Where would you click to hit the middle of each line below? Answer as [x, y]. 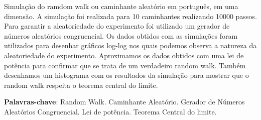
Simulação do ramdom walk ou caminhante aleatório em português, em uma [121, 6]
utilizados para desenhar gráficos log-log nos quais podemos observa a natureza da [130, 45]
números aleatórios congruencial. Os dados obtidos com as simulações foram [121, 35]
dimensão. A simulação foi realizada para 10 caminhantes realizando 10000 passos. [130, 16]
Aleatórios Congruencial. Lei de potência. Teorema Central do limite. [110, 111]
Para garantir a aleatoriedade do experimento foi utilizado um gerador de [117, 26]
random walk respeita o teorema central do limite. [81, 85]
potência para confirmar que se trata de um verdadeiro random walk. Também [125, 65]
